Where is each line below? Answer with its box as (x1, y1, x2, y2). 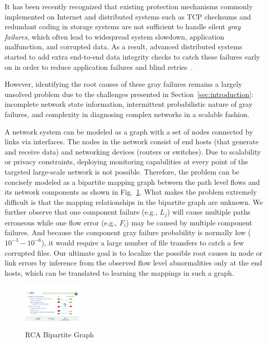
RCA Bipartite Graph (25, 329, 94, 339)
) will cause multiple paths (167, 206, 251, 217)
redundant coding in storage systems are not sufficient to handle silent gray (5, 21, 241, 32)
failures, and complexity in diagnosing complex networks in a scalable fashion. (5, 108, 250, 119)
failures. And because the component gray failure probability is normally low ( (5, 227, 251, 238)
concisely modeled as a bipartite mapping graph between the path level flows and (5, 176, 260, 187)
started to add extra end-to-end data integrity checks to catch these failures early (5, 51, 260, 62)
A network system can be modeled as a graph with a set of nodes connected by (5, 126, 253, 137)
